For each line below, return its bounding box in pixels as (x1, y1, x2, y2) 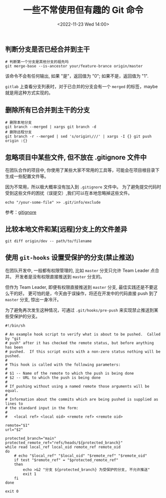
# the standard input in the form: (5, 405, 79, 410)
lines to (5, 401, 23, 406)
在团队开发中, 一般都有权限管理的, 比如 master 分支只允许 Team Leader (5, 267, 150, 273)
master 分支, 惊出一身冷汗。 (5, 296, 61, 302)
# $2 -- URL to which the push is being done (5, 375, 101, 380)
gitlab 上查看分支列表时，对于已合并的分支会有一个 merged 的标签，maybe (5, 84, 158, 90)
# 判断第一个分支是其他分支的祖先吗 (5, 59, 69, 64)
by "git (5, 336, 21, 341)
